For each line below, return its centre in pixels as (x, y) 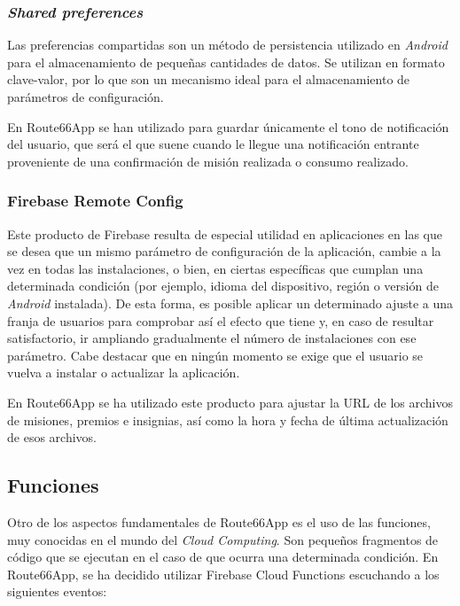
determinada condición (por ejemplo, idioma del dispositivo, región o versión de (223, 286)
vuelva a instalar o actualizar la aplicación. (124, 373)
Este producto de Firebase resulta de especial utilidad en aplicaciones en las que (225, 233)
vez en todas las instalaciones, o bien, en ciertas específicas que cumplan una (215, 268)
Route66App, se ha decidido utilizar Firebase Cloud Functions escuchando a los (223, 574)
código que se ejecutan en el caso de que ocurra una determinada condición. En (223, 557)
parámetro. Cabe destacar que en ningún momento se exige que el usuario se (215, 355)
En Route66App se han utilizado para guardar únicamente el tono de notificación (228, 126)
